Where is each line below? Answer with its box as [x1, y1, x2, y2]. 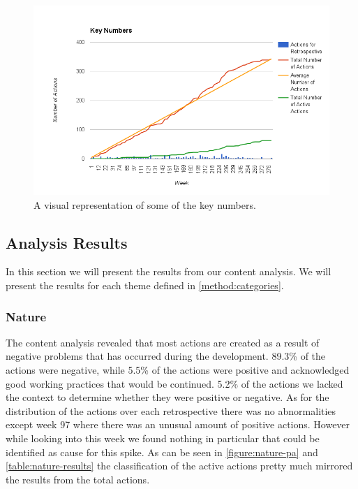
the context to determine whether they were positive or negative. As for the [6, 390, 329, 404]
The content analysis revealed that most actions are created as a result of [6, 335, 320, 349]
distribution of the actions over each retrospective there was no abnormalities [6, 403, 336, 418]
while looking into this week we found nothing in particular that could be [6, 431, 320, 446]
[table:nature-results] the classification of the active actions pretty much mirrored [6, 458, 353, 473]
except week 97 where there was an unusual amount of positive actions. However [6, 417, 350, 432]
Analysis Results [6, 231, 128, 253]
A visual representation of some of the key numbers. [33, 197, 256, 212]
